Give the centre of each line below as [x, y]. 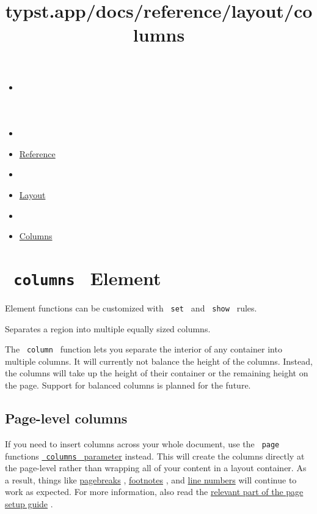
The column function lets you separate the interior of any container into [144, 349]
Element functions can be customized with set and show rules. [131, 307]
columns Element [87, 277]
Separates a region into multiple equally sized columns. [108, 328]
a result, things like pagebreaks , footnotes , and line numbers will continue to [151, 479]
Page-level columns [66, 418]
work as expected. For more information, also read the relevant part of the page [154, 492]
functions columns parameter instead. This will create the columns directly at [155, 456]
